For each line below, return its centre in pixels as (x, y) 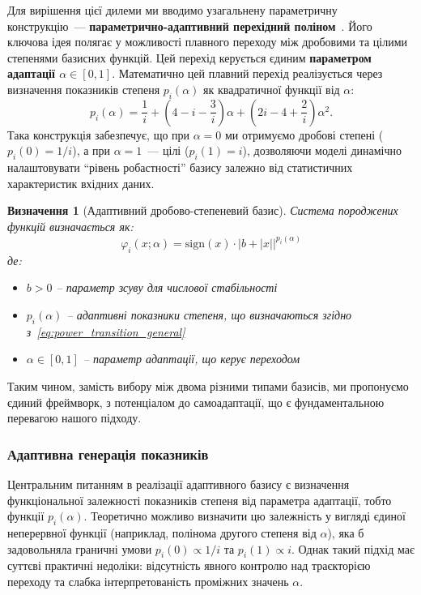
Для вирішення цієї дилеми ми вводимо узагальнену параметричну (172, 10)
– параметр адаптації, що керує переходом (191, 359)
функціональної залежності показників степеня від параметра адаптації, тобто (200, 500)
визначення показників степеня (84, 89)
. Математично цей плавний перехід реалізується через (247, 73)
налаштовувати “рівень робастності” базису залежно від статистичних (180, 167)
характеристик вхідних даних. (81, 183)
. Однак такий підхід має (353, 548)
